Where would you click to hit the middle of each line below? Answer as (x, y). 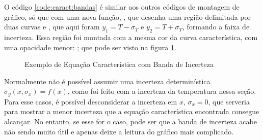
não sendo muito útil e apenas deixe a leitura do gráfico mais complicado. (119, 131)
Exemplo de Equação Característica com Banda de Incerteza (119, 64)
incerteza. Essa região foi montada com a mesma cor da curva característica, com (131, 37)
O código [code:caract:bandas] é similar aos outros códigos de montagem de (122, 7)
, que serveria (229, 101)
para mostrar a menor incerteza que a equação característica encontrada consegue (132, 111)
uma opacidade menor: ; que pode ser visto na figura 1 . (90, 47)
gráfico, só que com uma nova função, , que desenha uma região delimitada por (128, 16)
